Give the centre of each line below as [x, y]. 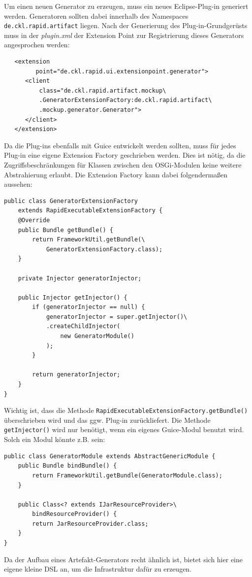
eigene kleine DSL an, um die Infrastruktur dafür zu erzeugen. [98, 569]
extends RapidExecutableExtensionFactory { [90, 211]
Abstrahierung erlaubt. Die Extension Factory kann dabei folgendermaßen [116, 174]
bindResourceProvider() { [75, 514]
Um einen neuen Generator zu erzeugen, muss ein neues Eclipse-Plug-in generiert [126, 6]
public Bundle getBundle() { [65, 230]
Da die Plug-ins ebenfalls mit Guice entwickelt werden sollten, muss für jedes [120, 145]
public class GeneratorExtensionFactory [71, 201]
